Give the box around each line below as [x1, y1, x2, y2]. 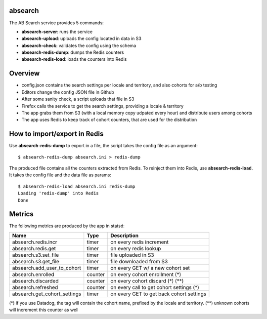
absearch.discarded [12, 277, 59, 284]
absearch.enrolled [12, 271, 54, 278]
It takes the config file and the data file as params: [9, 172, 111, 178]
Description [110, 232, 138, 239]
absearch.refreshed [12, 284, 58, 291]
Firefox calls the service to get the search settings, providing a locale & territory [21, 103, 184, 109]
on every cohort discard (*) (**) [110, 277, 184, 284]
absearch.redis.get [12, 245, 56, 252]
